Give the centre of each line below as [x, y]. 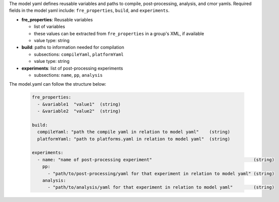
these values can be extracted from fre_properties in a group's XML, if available [119, 33]
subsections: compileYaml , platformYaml [79, 54]
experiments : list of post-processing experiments [72, 68]
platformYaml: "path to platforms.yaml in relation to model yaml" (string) [134, 139]
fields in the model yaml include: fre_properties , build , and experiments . [90, 10]
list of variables [49, 27]
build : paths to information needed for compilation [73, 48]
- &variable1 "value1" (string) [79, 104]
